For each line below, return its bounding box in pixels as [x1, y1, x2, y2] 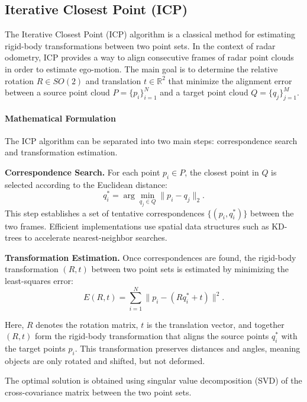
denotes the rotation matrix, [35, 318, 138, 330]
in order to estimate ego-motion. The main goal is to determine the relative [5, 62, 278, 75]
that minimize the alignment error [168, 74, 292, 87]
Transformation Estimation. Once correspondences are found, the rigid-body [5, 251, 296, 263]
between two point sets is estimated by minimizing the [91, 263, 289, 275]
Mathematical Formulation [5, 111, 116, 124]
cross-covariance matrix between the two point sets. [5, 386, 192, 398]
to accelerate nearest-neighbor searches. [24, 231, 167, 244]
